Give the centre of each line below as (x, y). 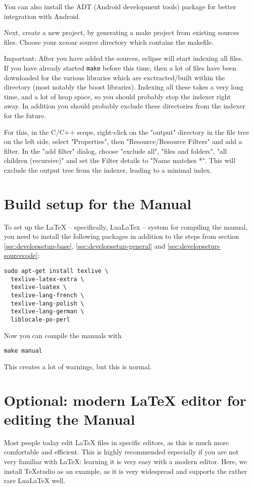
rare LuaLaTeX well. (35, 480)
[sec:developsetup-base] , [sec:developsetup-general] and (85, 245)
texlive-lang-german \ (47, 312)
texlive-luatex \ (39, 287)
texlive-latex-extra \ (47, 279)
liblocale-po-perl (41, 320)
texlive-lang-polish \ (47, 303)
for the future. (25, 115)
